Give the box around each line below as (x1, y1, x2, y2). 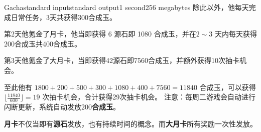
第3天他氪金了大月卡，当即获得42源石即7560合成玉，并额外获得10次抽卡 (4, 55, 239, 65)
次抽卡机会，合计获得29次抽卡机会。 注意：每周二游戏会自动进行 (42, 91, 255, 102)
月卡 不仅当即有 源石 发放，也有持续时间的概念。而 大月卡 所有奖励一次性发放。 (4, 118, 257, 128)
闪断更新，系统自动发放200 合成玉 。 (4, 101, 120, 111)
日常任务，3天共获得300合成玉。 (11, 11, 116, 22)
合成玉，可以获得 (199, 81, 256, 92)
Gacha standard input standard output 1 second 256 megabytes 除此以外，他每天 (4, 2, 249, 12)
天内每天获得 (214, 28, 257, 39)
